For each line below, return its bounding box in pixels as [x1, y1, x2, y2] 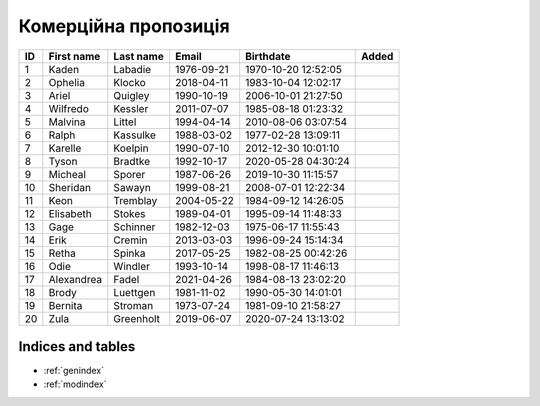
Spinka [113, 246, 146, 260]
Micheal [48, 167, 87, 181]
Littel [113, 115, 137, 129]
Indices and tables [18, 338, 136, 355]
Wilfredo [48, 101, 89, 115]
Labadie [113, 62, 152, 76]
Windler [113, 259, 150, 273]
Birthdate [245, 49, 291, 63]
